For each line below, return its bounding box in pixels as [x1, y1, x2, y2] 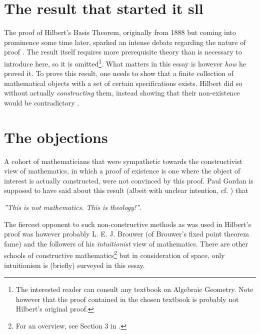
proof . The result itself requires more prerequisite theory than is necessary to [4, 46, 242, 57]
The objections [4, 126, 108, 147]
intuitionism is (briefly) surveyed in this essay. [4, 259, 145, 270]
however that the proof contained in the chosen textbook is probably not [15, 293, 239, 304]
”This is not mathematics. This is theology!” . [4, 202, 141, 212]
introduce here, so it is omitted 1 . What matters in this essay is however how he [4, 56, 246, 68]
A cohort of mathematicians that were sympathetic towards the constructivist [4, 155, 242, 166]
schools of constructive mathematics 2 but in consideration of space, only [4, 248, 225, 260]
